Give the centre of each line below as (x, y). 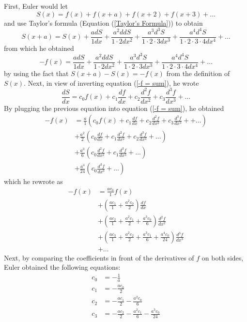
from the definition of (198, 73)
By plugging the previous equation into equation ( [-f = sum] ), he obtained (114, 108)
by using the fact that (36, 73)
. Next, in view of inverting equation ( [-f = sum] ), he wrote (111, 83)
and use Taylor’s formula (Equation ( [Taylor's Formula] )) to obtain (103, 23)
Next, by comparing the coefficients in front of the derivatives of (99, 257)
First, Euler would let (36, 6)
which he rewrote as (33, 181)
